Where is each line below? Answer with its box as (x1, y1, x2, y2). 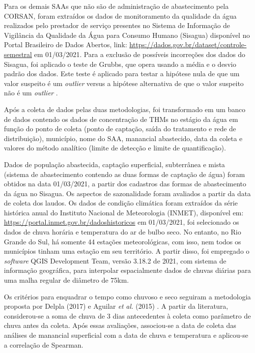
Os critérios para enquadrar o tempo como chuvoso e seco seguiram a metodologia (4, 291, 251, 301)
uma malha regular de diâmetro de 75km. (4, 275, 129, 285)
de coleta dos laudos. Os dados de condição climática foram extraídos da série (4, 198, 238, 208)
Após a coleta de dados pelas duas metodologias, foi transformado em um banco (4, 104, 246, 114)
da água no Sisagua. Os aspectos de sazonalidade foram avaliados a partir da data (4, 188, 251, 198)
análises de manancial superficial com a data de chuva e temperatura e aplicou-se (4, 330, 248, 340)
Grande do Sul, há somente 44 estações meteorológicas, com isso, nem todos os (4, 236, 241, 246)
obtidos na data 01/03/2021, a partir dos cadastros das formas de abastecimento (4, 178, 247, 189)
